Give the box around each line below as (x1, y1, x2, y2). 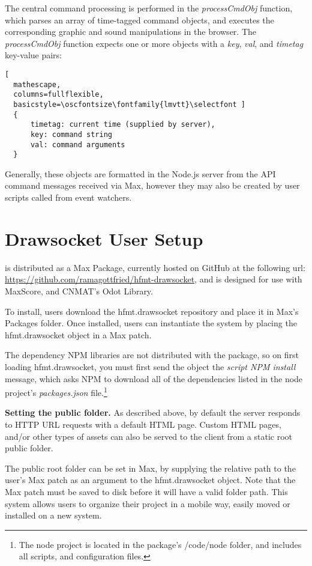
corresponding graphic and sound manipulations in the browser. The (5, 25, 257, 38)
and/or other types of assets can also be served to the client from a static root (5, 430, 293, 442)
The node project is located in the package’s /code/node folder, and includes (19, 538, 302, 550)
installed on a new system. (5, 509, 102, 522)
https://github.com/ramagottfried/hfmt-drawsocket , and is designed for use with (5, 273, 302, 285)
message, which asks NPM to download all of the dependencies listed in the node (5, 372, 303, 385)
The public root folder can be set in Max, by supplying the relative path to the (5, 461, 296, 474)
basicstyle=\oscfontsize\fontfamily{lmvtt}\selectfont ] (13, 100, 245, 109)
